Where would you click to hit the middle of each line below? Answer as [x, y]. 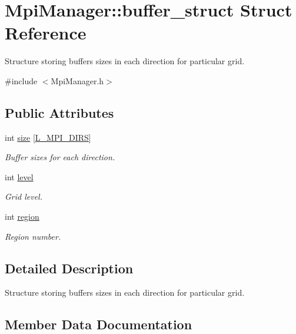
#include [21, 80]
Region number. [33, 236]
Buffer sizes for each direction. [60, 157]
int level [19, 176]
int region [22, 216]
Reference [46, 33]
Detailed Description [69, 268]
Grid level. [24, 196]
